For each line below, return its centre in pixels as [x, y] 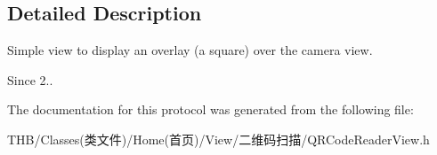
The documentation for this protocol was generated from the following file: [210, 109]
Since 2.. [30, 79]
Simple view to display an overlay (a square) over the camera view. [190, 50]
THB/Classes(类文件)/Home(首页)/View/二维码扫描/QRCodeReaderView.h [218, 139]
